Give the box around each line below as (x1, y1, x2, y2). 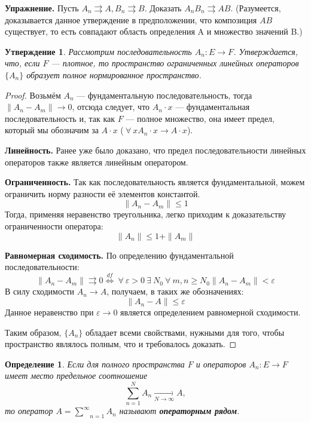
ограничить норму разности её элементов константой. (5, 187, 200, 200)
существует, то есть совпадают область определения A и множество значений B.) (5, 25, 303, 38)
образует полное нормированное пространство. (26, 68, 202, 81)
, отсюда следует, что (72, 100, 150, 113)
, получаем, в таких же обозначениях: (106, 285, 244, 298)
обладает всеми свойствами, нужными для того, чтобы (86, 326, 285, 338)
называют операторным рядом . (119, 404, 240, 417)
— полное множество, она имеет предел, (126, 112, 275, 124)
